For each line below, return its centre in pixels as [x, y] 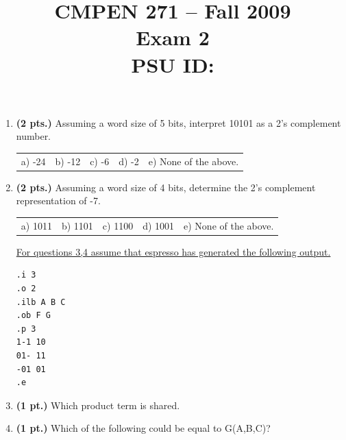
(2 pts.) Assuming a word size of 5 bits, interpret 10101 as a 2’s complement [178, 122]
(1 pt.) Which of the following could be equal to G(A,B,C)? [143, 428]
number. [34, 136]
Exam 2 [173, 37]
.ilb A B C [41, 302]
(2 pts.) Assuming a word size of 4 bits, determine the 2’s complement [166, 187]
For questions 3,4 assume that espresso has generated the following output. [173, 251]
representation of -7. [58, 200]
